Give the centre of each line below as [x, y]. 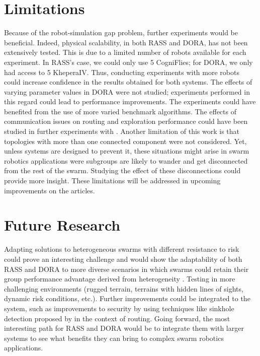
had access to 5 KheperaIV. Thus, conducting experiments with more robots [122, 72]
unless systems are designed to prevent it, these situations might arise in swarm [127, 151]
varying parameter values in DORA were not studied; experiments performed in [127, 91]
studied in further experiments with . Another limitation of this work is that [122, 131]
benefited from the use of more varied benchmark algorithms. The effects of [120, 111]
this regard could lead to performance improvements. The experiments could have [130, 101]
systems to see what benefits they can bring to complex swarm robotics [114, 338]
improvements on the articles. [50, 190]
